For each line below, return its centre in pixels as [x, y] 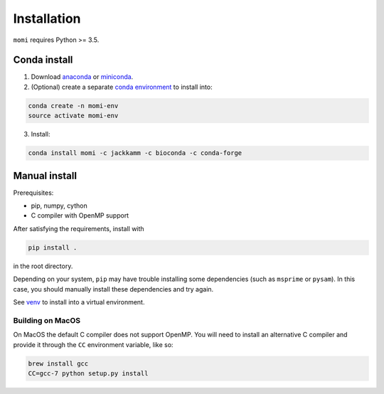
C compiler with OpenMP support [80, 215]
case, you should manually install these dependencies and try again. [113, 289]
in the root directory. [43, 266]
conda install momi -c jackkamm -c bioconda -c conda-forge [135, 153]
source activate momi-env [73, 116]
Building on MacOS [47, 320]
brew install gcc [58, 363]
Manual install [45, 175]
